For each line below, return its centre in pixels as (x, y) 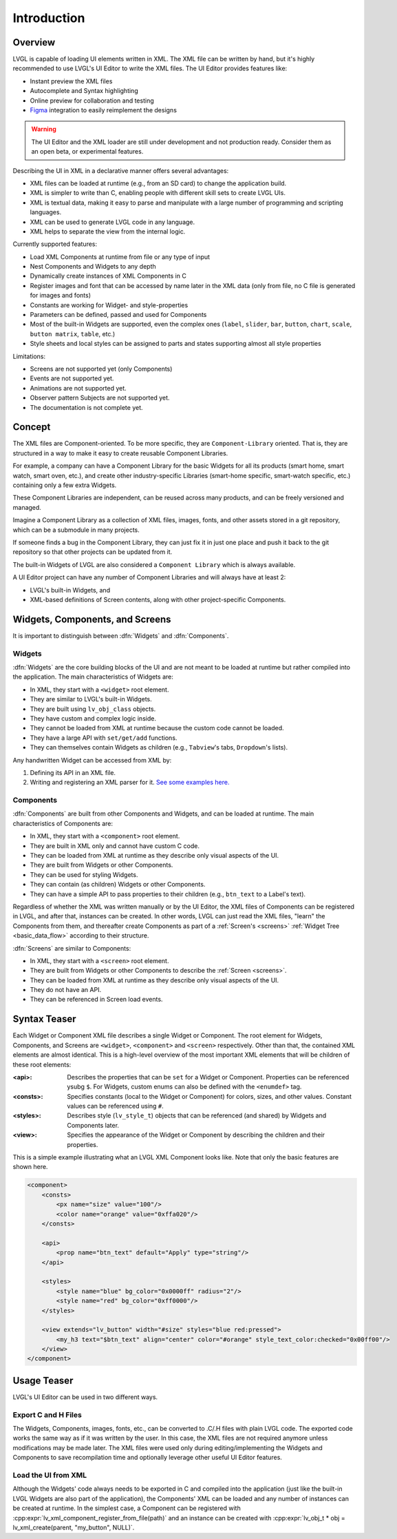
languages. (46, 212)
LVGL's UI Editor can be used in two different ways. (85, 1397)
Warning (44, 129)
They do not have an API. (66, 990)
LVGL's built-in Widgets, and (70, 590)
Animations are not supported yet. (78, 388)
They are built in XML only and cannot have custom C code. (115, 846)
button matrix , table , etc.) (73, 333)
